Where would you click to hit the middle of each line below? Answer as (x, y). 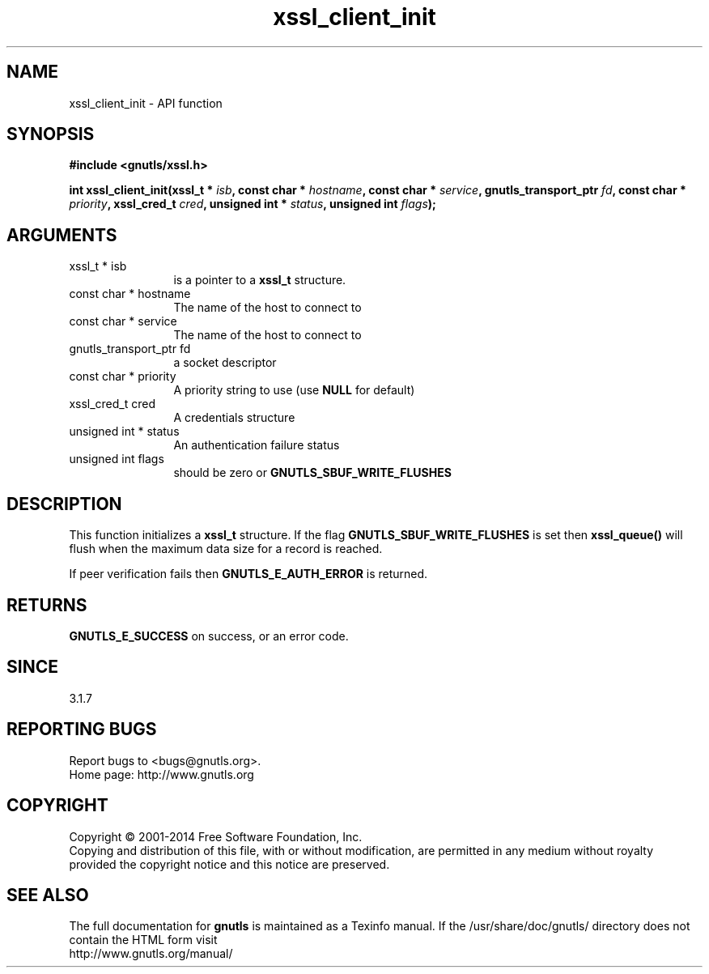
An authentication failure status (257, 445)
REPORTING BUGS (82, 729)
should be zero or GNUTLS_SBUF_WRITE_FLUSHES (312, 473)
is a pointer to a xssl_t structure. (260, 280)
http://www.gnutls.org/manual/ (151, 954)
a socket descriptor (225, 363)
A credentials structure (234, 418)
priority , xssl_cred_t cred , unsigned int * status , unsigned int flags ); (253, 204)
